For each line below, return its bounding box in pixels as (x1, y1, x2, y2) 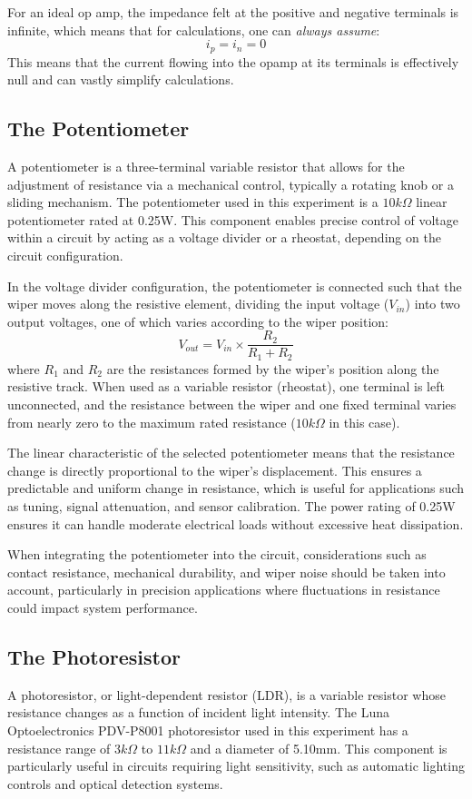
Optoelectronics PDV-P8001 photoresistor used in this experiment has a (7, 721, 408, 739)
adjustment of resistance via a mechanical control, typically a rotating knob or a (7, 174, 454, 193)
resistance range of (7, 738, 111, 757)
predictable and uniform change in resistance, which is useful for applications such (7, 478, 465, 498)
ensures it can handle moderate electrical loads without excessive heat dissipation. (7, 514, 464, 533)
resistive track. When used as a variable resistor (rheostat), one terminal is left (7, 377, 445, 396)
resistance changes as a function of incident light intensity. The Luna (7, 703, 390, 722)
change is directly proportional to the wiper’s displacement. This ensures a (7, 460, 422, 479)
